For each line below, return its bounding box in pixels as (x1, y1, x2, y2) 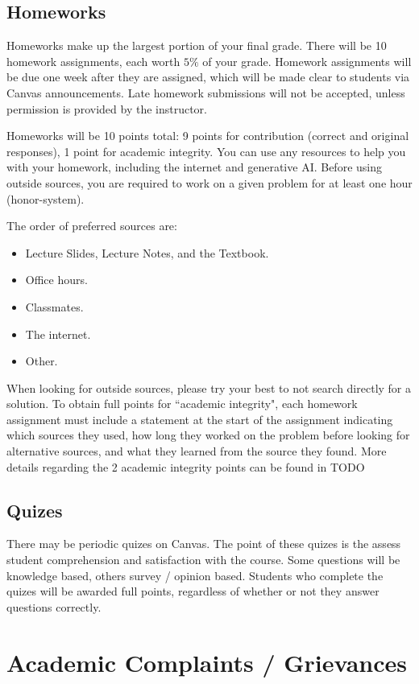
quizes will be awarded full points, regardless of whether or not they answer (6, 583, 380, 600)
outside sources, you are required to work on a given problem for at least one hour (6, 174, 413, 191)
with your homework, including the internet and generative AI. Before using (6, 159, 382, 175)
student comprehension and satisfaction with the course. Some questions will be (6, 551, 400, 568)
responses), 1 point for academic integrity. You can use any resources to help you (6, 142, 406, 159)
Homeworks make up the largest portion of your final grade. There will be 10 (6, 37, 387, 54)
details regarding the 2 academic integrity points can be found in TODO (6, 458, 365, 475)
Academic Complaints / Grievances (6, 645, 408, 678)
